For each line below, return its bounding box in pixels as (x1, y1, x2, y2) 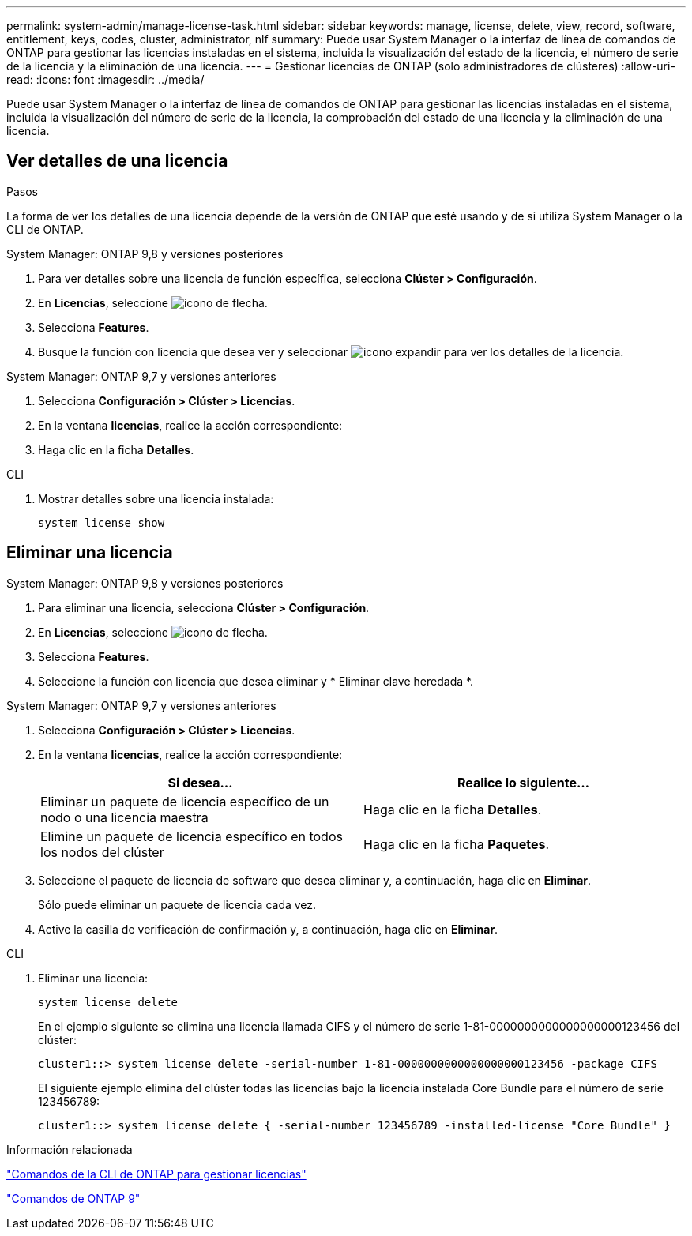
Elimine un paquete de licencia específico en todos (40, 828, 343, 844)
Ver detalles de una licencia (6, 151, 228, 171)
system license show (38, 516, 165, 529)
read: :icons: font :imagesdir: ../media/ (6, 73, 205, 86)
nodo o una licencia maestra (40, 809, 209, 825)
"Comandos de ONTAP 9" (6, 1191, 141, 1205)
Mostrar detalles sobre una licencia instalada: (38, 491, 274, 505)
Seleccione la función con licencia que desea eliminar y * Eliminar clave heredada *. (38, 674, 474, 688)
